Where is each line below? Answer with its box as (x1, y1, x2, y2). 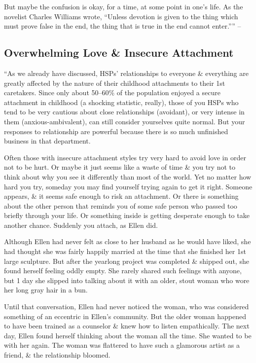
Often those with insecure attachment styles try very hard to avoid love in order (4, 152, 246, 162)
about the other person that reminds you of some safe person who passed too (4, 200, 237, 211)
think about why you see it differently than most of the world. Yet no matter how (4, 171, 252, 181)
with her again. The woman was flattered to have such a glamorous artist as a (4, 340, 240, 350)
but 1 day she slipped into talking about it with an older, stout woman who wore (4, 275, 250, 285)
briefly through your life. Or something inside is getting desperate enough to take (4, 210, 250, 220)
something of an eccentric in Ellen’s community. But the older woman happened (4, 311, 247, 321)
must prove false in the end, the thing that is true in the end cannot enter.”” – (4, 21, 241, 31)
